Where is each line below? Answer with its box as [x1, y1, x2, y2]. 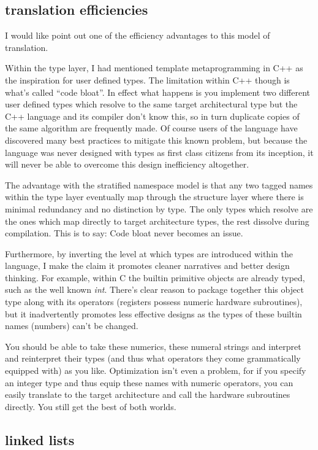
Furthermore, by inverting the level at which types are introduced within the [5, 247, 293, 260]
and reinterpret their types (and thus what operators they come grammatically [5, 352, 301, 365]
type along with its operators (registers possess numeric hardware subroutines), [5, 295, 303, 308]
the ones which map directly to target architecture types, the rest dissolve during [5, 214, 309, 227]
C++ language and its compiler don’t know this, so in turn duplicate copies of [5, 109, 300, 122]
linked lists [5, 430, 75, 449]
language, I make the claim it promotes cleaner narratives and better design [5, 259, 290, 272]
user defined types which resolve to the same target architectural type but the [5, 98, 298, 111]
